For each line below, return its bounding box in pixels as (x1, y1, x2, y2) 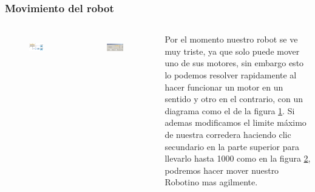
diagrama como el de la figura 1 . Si (164, 104, 295, 117)
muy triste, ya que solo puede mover (164, 44, 300, 57)
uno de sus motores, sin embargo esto (164, 57, 304, 69)
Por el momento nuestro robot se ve (164, 33, 298, 46)
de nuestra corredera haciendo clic (164, 128, 291, 140)
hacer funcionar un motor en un (164, 80, 283, 93)
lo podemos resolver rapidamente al (164, 69, 297, 81)
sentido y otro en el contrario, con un (164, 92, 303, 105)
